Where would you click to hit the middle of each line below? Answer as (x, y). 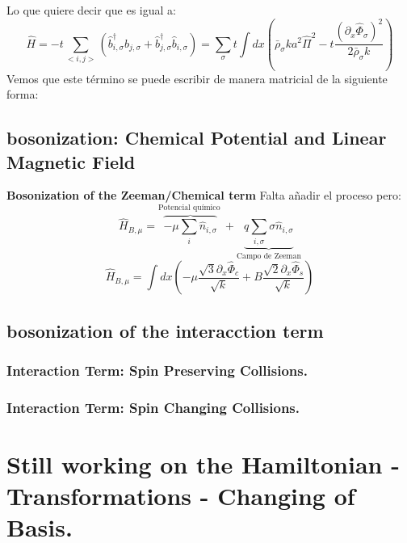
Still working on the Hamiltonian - (203, 463)
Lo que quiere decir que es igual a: (91, 10)
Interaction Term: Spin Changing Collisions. (153, 407)
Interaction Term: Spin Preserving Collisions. (157, 370)
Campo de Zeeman (269, 256)
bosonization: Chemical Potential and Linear (197, 138)
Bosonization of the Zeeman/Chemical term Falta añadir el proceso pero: (204, 195)
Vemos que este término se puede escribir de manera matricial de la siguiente (197, 78)
